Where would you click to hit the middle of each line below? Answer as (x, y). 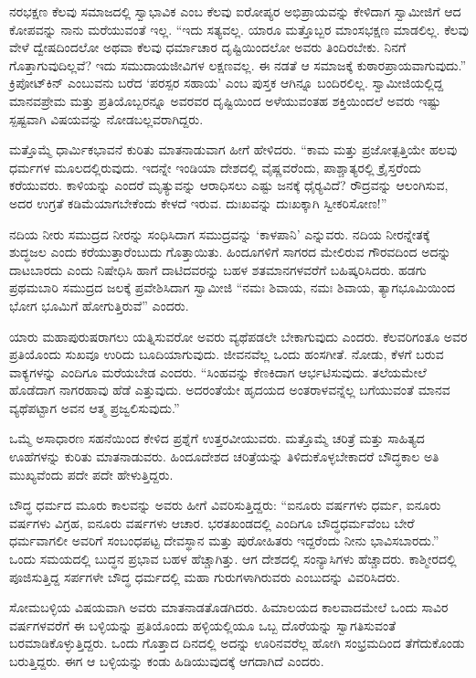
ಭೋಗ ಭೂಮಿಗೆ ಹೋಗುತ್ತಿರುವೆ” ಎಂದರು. (99, 305)
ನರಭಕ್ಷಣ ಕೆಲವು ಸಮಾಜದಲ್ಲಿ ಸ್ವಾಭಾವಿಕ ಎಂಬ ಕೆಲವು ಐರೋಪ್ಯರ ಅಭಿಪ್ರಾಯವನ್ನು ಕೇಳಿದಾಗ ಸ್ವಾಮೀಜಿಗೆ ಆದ (235, 11)
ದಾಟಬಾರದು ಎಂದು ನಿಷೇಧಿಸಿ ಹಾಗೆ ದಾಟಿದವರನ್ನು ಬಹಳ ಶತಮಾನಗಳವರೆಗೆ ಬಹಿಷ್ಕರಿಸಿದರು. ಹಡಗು (218, 269)
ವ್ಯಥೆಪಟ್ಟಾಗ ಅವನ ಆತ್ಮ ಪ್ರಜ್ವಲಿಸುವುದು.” (95, 407)
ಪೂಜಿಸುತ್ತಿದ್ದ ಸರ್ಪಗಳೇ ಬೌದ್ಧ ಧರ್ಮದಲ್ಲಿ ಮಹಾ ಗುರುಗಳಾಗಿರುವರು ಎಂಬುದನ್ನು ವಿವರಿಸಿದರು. (205, 576)
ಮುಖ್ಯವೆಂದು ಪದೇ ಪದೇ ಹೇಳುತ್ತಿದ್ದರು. (91, 474)
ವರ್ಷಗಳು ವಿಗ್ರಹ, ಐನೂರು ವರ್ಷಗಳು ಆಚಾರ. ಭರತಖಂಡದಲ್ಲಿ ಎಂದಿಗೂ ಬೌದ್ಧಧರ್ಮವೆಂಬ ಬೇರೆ (212, 522)
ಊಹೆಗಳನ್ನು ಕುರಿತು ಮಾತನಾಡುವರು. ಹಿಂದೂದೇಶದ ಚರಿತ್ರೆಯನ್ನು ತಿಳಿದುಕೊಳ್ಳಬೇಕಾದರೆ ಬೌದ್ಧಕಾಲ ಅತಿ (224, 456)
